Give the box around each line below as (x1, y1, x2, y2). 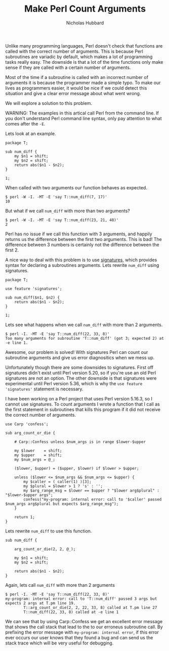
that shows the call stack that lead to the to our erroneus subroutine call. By (5, 624, 163, 630)
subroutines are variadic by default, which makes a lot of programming (5, 54, 153, 60)
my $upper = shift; (14, 453, 62, 458)
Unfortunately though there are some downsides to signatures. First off (5, 364, 153, 370)
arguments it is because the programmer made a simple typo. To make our (5, 79, 161, 86)
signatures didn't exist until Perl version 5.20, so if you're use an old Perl (5, 370, 156, 376)
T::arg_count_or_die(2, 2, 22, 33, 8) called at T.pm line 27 (23, 605, 157, 610)
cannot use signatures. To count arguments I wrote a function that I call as (5, 401, 160, 407)
